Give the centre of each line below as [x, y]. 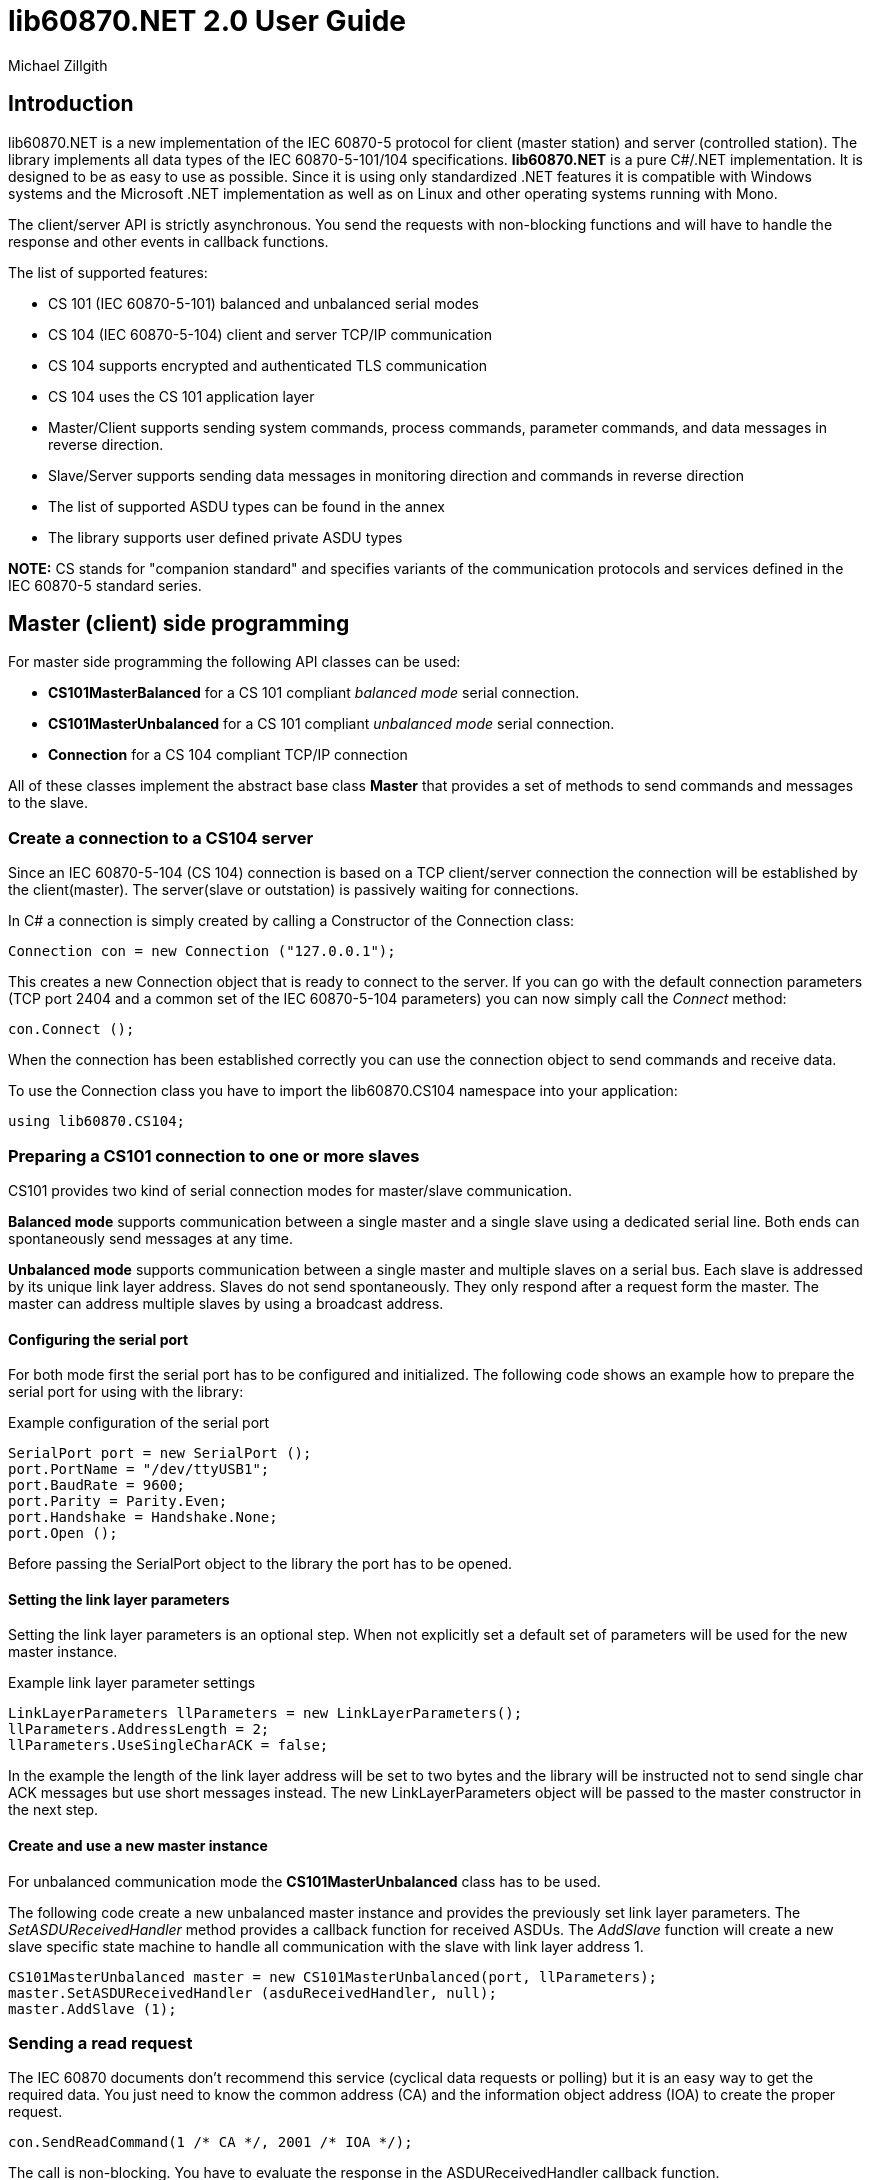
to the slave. [48, 803]
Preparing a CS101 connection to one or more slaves [214, 1155]
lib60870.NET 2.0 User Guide [207, 21]
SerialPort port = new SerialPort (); [160, 1453]
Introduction [71, 104]
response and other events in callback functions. [168, 241]
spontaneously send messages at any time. [150, 1238]
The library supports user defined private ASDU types [225, 537]
